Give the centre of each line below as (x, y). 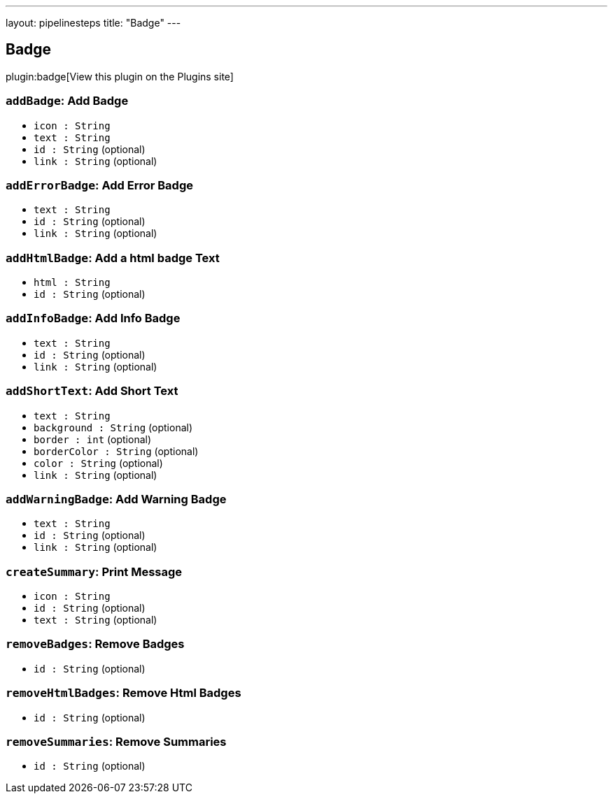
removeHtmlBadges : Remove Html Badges (124, 693)
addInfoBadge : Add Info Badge (93, 318)
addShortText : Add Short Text (92, 391)
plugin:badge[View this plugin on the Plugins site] (120, 76)
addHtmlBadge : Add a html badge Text (113, 258)
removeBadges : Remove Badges (95, 644)
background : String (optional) (113, 427)
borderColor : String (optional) (116, 451)
